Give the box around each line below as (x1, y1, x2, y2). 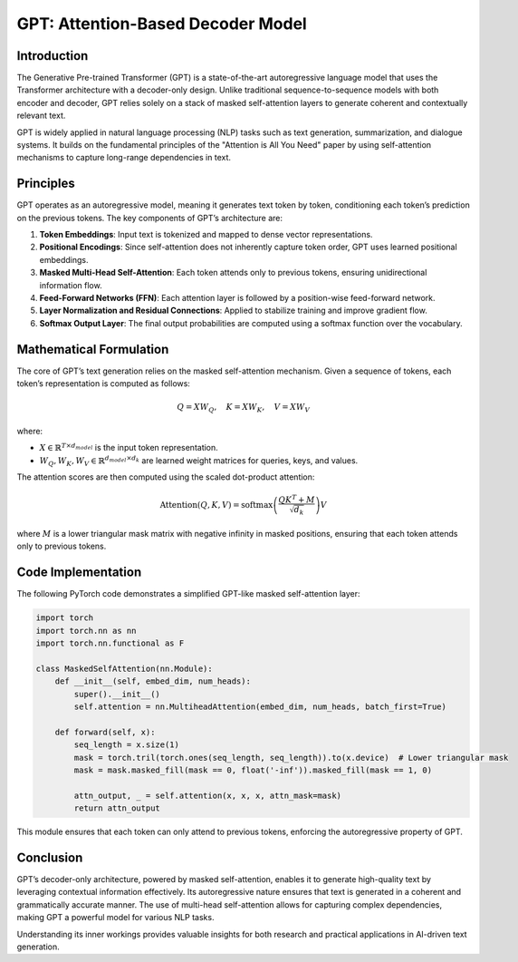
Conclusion (16, 850, 83, 865)
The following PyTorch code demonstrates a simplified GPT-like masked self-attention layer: (16, 588, 361, 599)
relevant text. (16, 110, 66, 121)
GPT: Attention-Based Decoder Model (16, 14, 307, 34)
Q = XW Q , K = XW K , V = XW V (177, 402, 311, 414)
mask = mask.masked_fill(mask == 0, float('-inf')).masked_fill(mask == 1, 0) (73, 764, 433, 775)
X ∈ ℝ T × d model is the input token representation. (39, 441, 219, 453)
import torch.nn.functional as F (35, 638, 185, 648)
